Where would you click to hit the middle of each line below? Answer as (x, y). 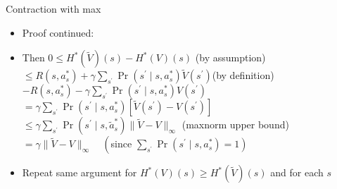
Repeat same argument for (80, 172)
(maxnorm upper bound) (235, 124)
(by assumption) (230, 57)
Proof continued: (58, 32)
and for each (297, 172)
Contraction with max (53, 8)
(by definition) (243, 75)
